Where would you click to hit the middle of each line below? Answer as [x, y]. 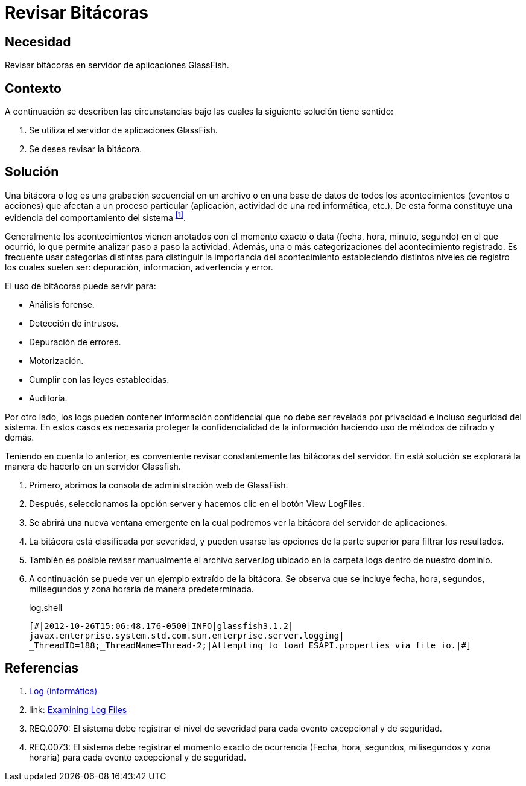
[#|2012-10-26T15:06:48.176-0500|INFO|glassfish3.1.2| [161, 626]
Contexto [33, 88]
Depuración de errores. [75, 342]
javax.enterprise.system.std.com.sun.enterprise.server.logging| [187, 635]
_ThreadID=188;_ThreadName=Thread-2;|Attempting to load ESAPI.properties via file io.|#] [250, 645]
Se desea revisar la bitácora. [86, 149]
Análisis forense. [62, 304]
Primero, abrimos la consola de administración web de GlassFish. [159, 485]
